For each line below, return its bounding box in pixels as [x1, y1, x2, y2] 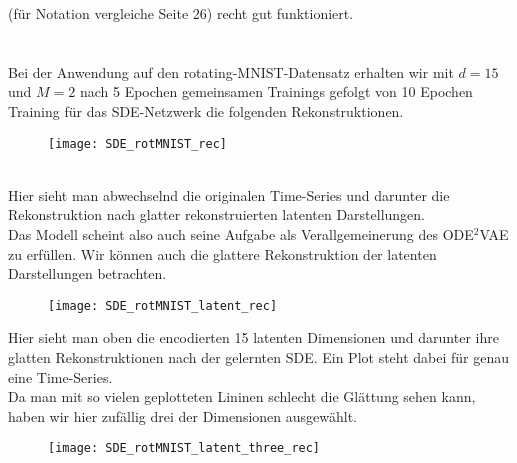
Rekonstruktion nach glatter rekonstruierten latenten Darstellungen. [8, 204, 426, 225]
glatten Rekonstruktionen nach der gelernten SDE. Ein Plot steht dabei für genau [8, 347, 510, 368]
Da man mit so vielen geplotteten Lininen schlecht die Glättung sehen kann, [8, 386, 476, 407]
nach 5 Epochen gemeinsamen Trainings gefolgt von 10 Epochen [79, 81, 473, 102]
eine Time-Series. [8, 366, 113, 387]
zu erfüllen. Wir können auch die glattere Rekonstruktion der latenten [8, 243, 437, 264]
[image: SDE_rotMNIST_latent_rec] [48, 298, 278, 313]
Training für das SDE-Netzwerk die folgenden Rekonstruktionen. [8, 100, 404, 121]
